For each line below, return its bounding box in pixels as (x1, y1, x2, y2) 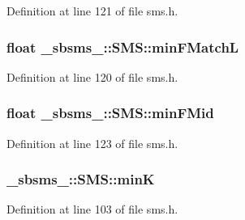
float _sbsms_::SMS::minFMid (6, 103, 214, 123)
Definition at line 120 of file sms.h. (6, 68, 178, 85)
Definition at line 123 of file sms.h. (6, 134, 178, 151)
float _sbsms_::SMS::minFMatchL (6, 36, 239, 57)
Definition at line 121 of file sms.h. (6, 2, 178, 19)
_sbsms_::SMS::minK (6, 169, 155, 189)
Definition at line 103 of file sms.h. (6, 201, 178, 218)
